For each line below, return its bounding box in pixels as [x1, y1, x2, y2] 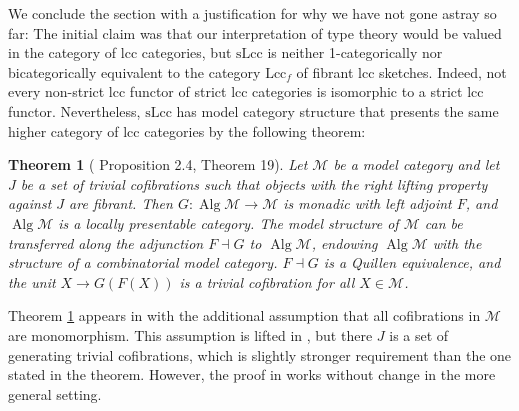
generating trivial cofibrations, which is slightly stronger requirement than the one [8, 344, 512, 365]
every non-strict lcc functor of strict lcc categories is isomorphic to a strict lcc [8, 81, 484, 102]
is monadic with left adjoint [283, 193, 452, 214]
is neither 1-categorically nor [267, 42, 443, 63]
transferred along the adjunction [8, 232, 204, 253]
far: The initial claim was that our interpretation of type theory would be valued [8, 22, 502, 43]
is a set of [389, 324, 449, 345]
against [8, 193, 52, 214]
